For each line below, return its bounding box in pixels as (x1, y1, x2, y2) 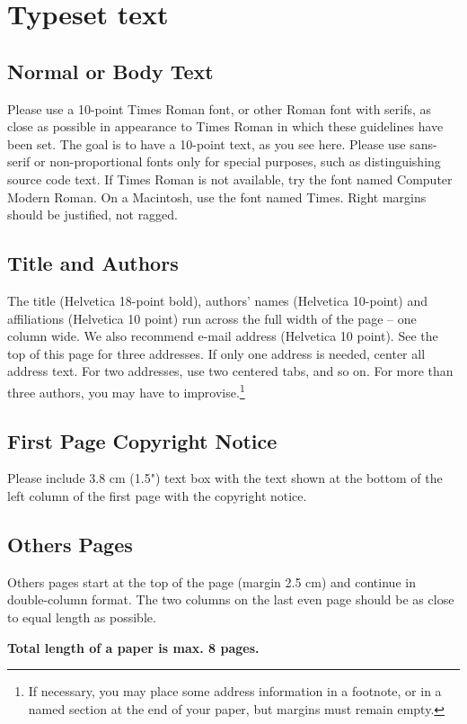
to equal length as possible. (7, 607, 156, 626)
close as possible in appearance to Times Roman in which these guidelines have (7, 117, 444, 136)
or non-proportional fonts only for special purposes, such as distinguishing (34, 152, 441, 171)
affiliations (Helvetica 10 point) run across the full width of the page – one (7, 308, 417, 327)
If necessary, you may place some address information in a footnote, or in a (28, 682, 442, 701)
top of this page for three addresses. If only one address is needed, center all (7, 344, 426, 362)
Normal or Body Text (7, 57, 214, 85)
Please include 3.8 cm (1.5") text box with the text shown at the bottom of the (7, 469, 443, 487)
